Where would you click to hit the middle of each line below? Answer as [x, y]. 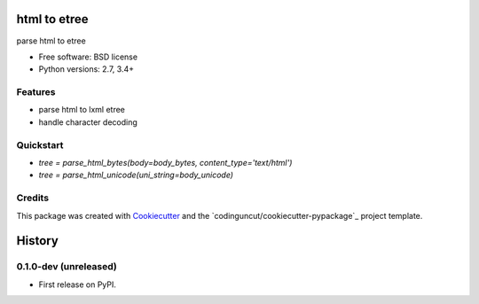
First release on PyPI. [78, 285]
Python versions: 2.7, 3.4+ [86, 69]
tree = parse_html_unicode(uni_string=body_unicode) [136, 175]
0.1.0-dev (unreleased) [67, 267]
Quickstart [40, 144]
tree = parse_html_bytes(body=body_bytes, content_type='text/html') [165, 162]
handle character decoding [88, 122]
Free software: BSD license [88, 57]
